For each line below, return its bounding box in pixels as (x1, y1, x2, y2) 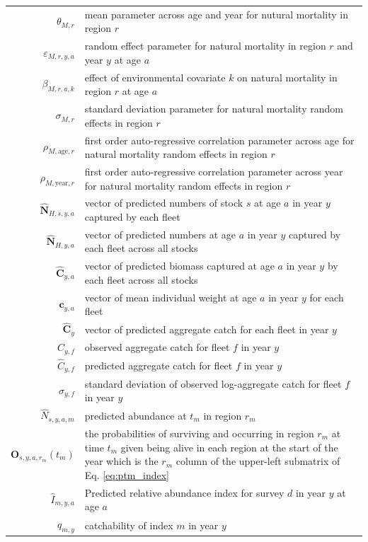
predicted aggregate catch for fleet (84, 358, 233, 373)
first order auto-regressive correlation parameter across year (84, 163, 343, 178)
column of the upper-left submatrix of (176, 454, 340, 468)
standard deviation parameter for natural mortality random (84, 101, 343, 116)
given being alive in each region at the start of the (120, 439, 338, 454)
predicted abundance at (84, 408, 187, 422)
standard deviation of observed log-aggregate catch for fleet (84, 376, 342, 391)
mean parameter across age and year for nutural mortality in (84, 6, 348, 21)
